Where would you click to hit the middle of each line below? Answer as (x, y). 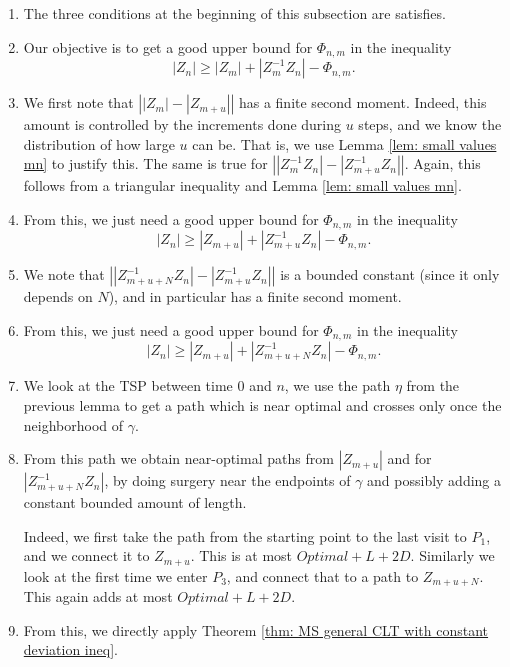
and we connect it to (86, 555)
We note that (64, 274)
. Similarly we (452, 555)
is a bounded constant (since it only (390, 274)
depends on (58, 296)
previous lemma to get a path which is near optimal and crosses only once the (262, 404)
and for (409, 458)
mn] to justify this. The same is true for (145, 163)
